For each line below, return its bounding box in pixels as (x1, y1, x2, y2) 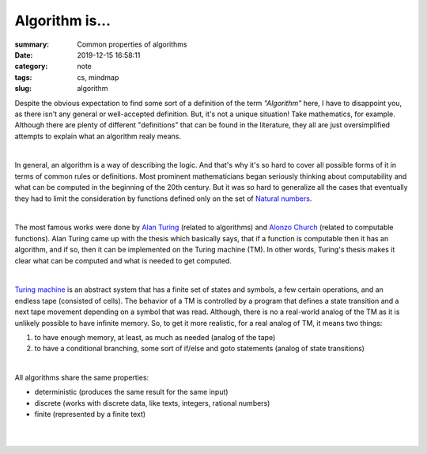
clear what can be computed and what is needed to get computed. (14, 255, 232, 265)
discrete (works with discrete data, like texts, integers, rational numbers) (34, 398, 270, 407)
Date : (14, 50, 33, 59)
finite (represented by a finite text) (34, 410, 146, 419)
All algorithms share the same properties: (14, 373, 149, 383)
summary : (14, 40, 50, 49)
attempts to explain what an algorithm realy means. (14, 131, 182, 141)
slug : (14, 84, 32, 93)
